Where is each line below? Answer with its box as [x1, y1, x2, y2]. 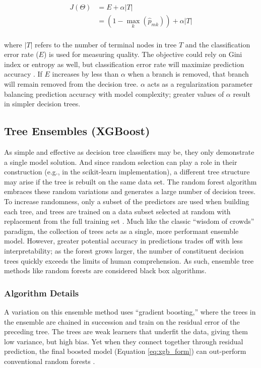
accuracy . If [4, 69, 42, 79]
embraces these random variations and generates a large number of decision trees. [4, 186, 256, 197]
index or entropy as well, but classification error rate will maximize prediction [4, 58, 244, 69]
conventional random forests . [4, 355, 95, 366]
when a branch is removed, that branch [127, 69, 249, 79]
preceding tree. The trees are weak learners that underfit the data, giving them [4, 326, 248, 337]
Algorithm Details [4, 286, 79, 299]
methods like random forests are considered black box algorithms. [4, 265, 207, 276]
